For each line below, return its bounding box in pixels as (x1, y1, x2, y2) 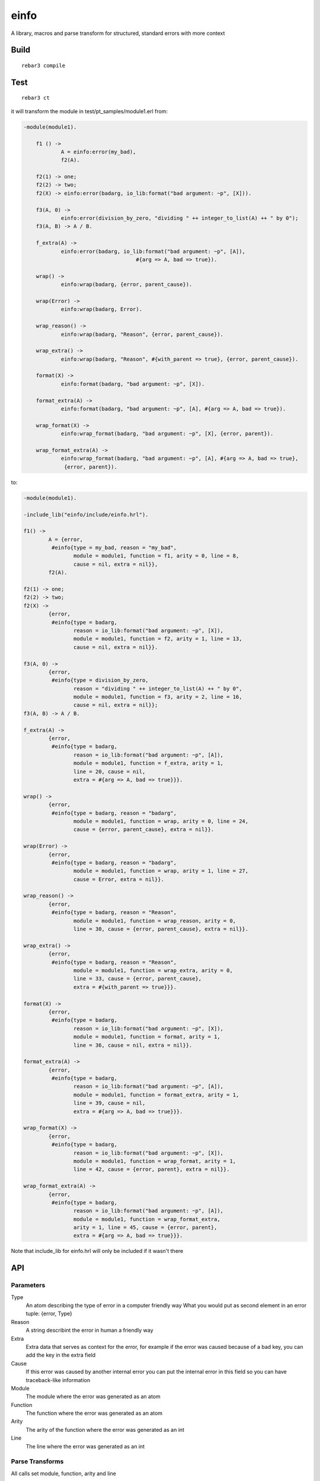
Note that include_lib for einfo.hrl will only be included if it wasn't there (11, 1248, 184, 1255)
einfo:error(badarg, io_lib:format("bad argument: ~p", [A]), (60, 248, 246, 255)
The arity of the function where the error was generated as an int (25, 1426, 185, 1433)
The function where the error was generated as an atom (25, 1410, 163, 1417)
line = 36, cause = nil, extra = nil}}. (73, 1041, 193, 1049)
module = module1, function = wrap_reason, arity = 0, (73, 917, 236, 924)
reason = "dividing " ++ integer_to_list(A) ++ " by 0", (73, 685, 242, 692)
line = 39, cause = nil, (73, 1099, 146, 1107)
